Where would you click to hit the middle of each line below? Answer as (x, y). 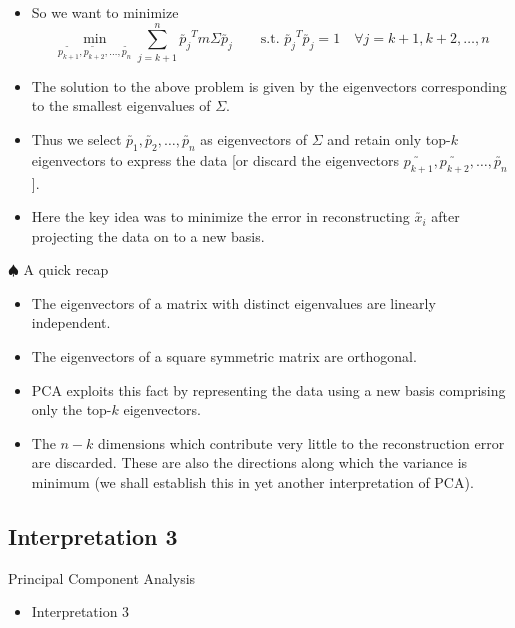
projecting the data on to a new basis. (148, 235)
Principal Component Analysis (102, 577)
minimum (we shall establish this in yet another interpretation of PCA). (252, 482)
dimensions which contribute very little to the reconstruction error (301, 442)
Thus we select (76, 138)
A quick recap (66, 269)
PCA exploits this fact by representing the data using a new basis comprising (268, 389)
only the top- (71, 409)
